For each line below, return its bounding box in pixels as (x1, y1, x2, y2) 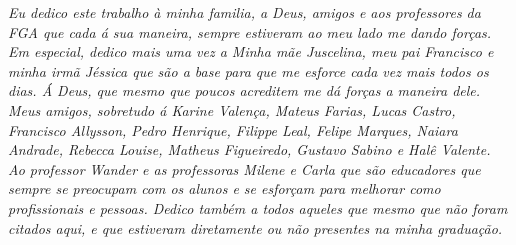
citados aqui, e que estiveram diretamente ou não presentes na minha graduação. (8, 217, 503, 238)
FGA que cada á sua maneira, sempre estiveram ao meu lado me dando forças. (8, 21, 492, 42)
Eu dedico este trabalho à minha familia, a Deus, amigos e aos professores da (8, 2, 481, 22)
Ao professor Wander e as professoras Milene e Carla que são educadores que (8, 158, 481, 179)
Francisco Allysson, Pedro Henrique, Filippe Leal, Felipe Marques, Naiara (8, 119, 458, 140)
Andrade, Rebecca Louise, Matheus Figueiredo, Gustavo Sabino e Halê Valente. (8, 139, 491, 160)
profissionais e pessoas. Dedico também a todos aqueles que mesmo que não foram (8, 197, 508, 218)
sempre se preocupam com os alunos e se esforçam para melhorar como (8, 178, 441, 199)
